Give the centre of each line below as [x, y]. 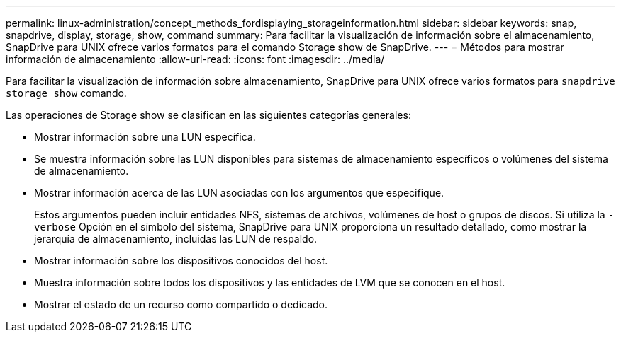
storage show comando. [66, 93]
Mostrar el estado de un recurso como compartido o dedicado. [181, 304]
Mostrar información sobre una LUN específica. [145, 137]
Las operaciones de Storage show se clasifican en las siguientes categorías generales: [208, 115]
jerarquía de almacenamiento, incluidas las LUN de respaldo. [176, 239]
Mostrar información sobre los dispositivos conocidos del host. [181, 261]
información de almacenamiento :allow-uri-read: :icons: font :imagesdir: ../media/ [195, 59]
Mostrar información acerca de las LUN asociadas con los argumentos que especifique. [239, 193]
